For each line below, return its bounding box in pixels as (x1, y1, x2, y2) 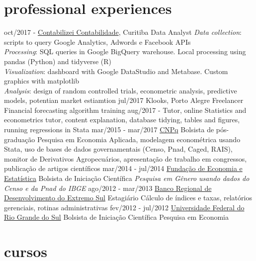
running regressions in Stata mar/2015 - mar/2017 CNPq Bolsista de (4, 124, 214, 135)
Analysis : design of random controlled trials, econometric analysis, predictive (4, 85, 237, 95)
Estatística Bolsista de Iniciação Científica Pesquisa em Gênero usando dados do (4, 173, 250, 183)
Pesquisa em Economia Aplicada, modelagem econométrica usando (37, 134, 241, 144)
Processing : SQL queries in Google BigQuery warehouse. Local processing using (4, 46, 246, 57)
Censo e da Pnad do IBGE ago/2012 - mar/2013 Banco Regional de (4, 182, 212, 193)
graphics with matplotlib (4, 76, 80, 86)
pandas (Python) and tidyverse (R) (4, 56, 112, 66)
